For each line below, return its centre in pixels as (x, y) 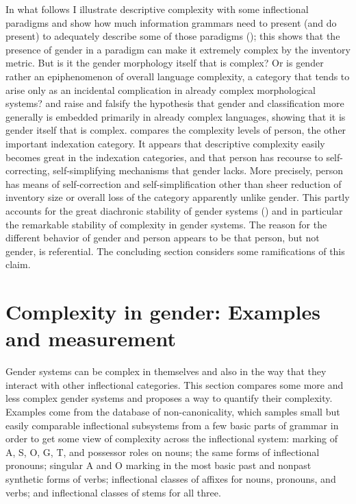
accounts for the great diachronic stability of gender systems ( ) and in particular (174, 210)
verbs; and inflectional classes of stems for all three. (113, 492)
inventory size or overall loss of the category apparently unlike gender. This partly (178, 197)
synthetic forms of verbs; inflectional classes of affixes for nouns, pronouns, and (171, 478)
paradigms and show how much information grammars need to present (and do (171, 22)
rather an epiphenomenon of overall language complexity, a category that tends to (178, 76)
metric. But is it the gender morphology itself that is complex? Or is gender (165, 63)
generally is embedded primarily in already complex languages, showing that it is (176, 116)
